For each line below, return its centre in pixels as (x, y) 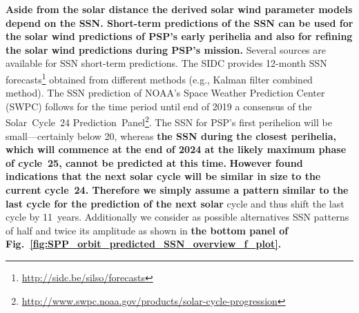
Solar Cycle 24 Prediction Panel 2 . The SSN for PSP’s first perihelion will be (169, 121)
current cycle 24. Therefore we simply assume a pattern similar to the (177, 190)
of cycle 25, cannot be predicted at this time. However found (154, 162)
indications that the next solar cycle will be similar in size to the (163, 176)
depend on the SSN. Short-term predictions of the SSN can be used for (179, 22)
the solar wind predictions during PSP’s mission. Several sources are (166, 49)
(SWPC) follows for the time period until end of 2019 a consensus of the (159, 106)
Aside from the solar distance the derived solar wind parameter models (179, 9)
